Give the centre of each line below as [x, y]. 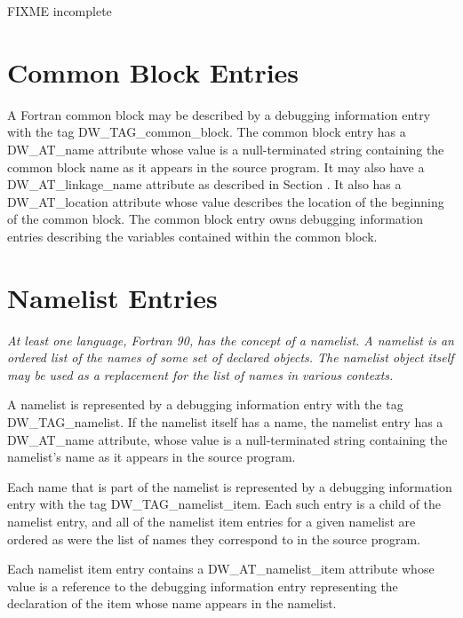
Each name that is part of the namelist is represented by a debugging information [230, 486]
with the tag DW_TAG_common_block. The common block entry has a [207, 132]
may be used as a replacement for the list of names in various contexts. [200, 374]
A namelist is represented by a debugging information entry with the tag [205, 404]
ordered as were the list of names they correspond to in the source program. [214, 539]
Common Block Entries [153, 71]
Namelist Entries [112, 297]
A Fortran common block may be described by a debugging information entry [219, 114]
